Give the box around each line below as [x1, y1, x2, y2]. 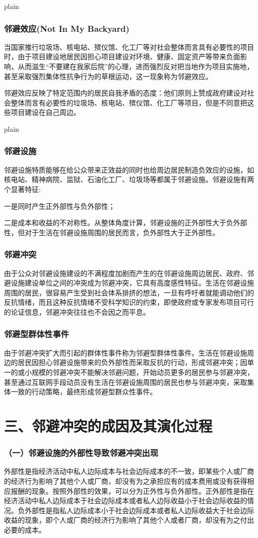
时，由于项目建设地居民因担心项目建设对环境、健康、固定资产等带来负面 [4, 51, 240, 62]
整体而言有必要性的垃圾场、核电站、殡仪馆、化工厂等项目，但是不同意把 [10, 97, 247, 107]
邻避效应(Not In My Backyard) [4, 22, 129, 34]
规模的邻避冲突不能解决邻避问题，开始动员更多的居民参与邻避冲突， [31, 366, 254, 377]
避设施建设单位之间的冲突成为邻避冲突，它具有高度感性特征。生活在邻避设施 [4, 277, 254, 288]
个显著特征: [4, 183, 41, 194]
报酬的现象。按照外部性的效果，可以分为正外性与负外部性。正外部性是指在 [10, 485, 254, 496]
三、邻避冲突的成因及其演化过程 [4, 415, 213, 436]
